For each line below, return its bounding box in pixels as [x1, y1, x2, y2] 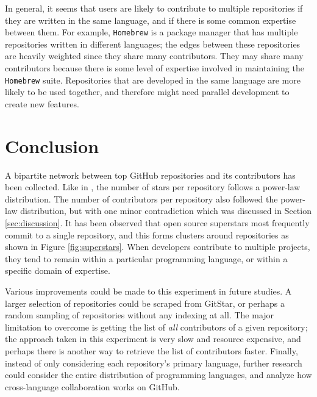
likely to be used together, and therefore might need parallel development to [5, 85, 290, 98]
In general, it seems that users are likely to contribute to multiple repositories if [5, 2, 303, 14]
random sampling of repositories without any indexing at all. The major [5, 309, 274, 321]
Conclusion [5, 133, 99, 158]
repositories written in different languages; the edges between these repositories [5, 37, 301, 50]
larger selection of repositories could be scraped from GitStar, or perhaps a [5, 296, 285, 309]
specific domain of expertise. [5, 264, 110, 277]
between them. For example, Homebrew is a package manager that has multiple [5, 26, 298, 38]
